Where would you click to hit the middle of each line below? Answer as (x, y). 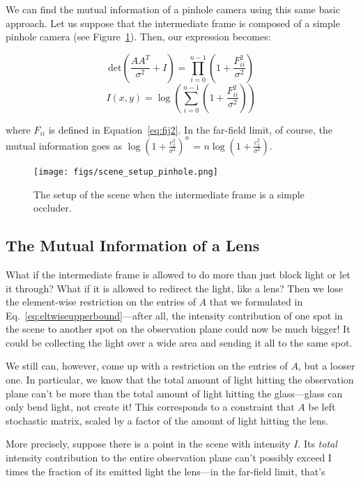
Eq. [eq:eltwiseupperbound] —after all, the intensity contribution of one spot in (174, 315)
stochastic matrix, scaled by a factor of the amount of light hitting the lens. (167, 420)
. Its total (317, 444)
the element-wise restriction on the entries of (101, 302)
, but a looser (327, 366)
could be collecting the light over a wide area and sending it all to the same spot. (179, 342)
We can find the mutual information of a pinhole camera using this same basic (173, 9)
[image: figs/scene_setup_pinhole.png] (126, 172)
